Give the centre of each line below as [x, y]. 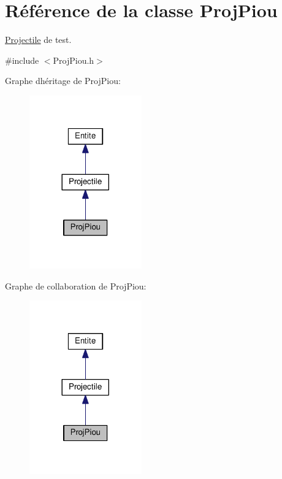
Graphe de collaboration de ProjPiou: [76, 285]
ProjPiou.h [74, 60]
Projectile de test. [38, 40]
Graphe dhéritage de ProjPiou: [63, 81]
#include [22, 60]
